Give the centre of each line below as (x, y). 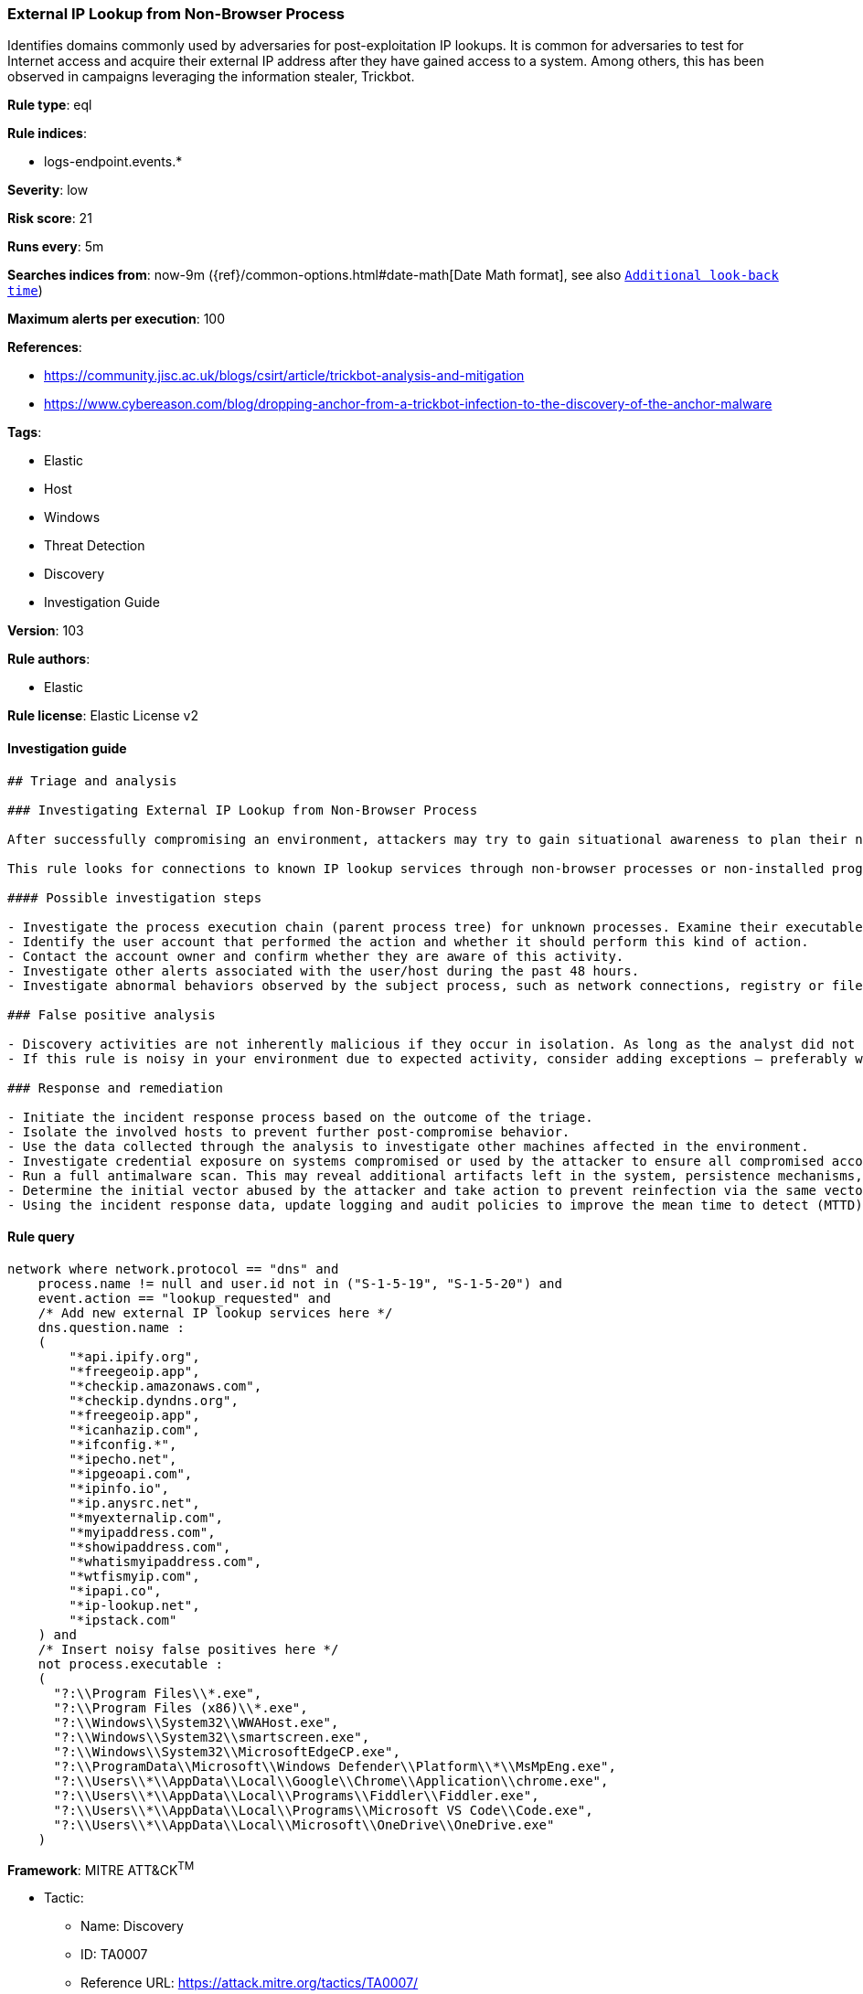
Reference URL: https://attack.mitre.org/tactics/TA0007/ (250, 1983)
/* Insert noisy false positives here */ (188, 1649)
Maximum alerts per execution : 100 (117, 319)
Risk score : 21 (50, 219)
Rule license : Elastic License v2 (103, 716)
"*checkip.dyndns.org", (154, 1400)
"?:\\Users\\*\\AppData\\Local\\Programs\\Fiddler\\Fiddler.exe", (296, 1795)
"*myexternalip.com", (146, 1517)
